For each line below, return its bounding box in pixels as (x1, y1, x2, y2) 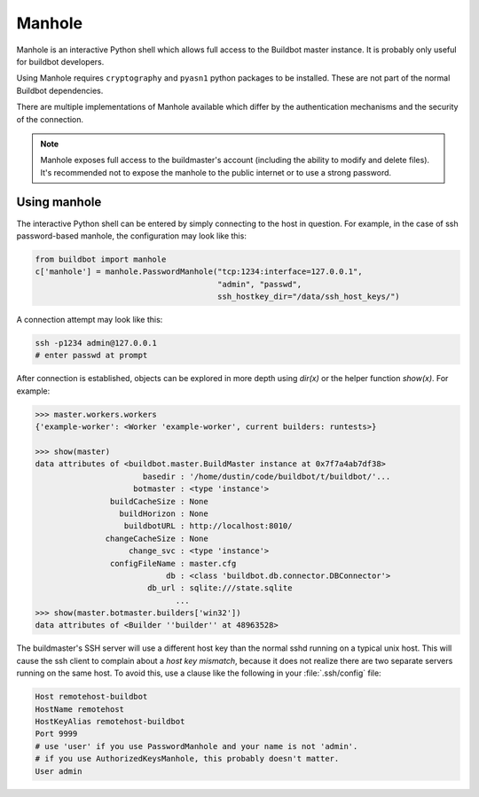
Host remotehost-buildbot (35, 692, 148, 702)
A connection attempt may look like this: (16, 315, 163, 325)
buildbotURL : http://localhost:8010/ (123, 521, 293, 531)
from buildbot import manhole (35, 254, 167, 264)
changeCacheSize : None (105, 533, 208, 543)
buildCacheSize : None (109, 496, 208, 506)
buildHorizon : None (119, 508, 208, 519)
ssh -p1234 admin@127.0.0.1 (35, 338, 157, 348)
